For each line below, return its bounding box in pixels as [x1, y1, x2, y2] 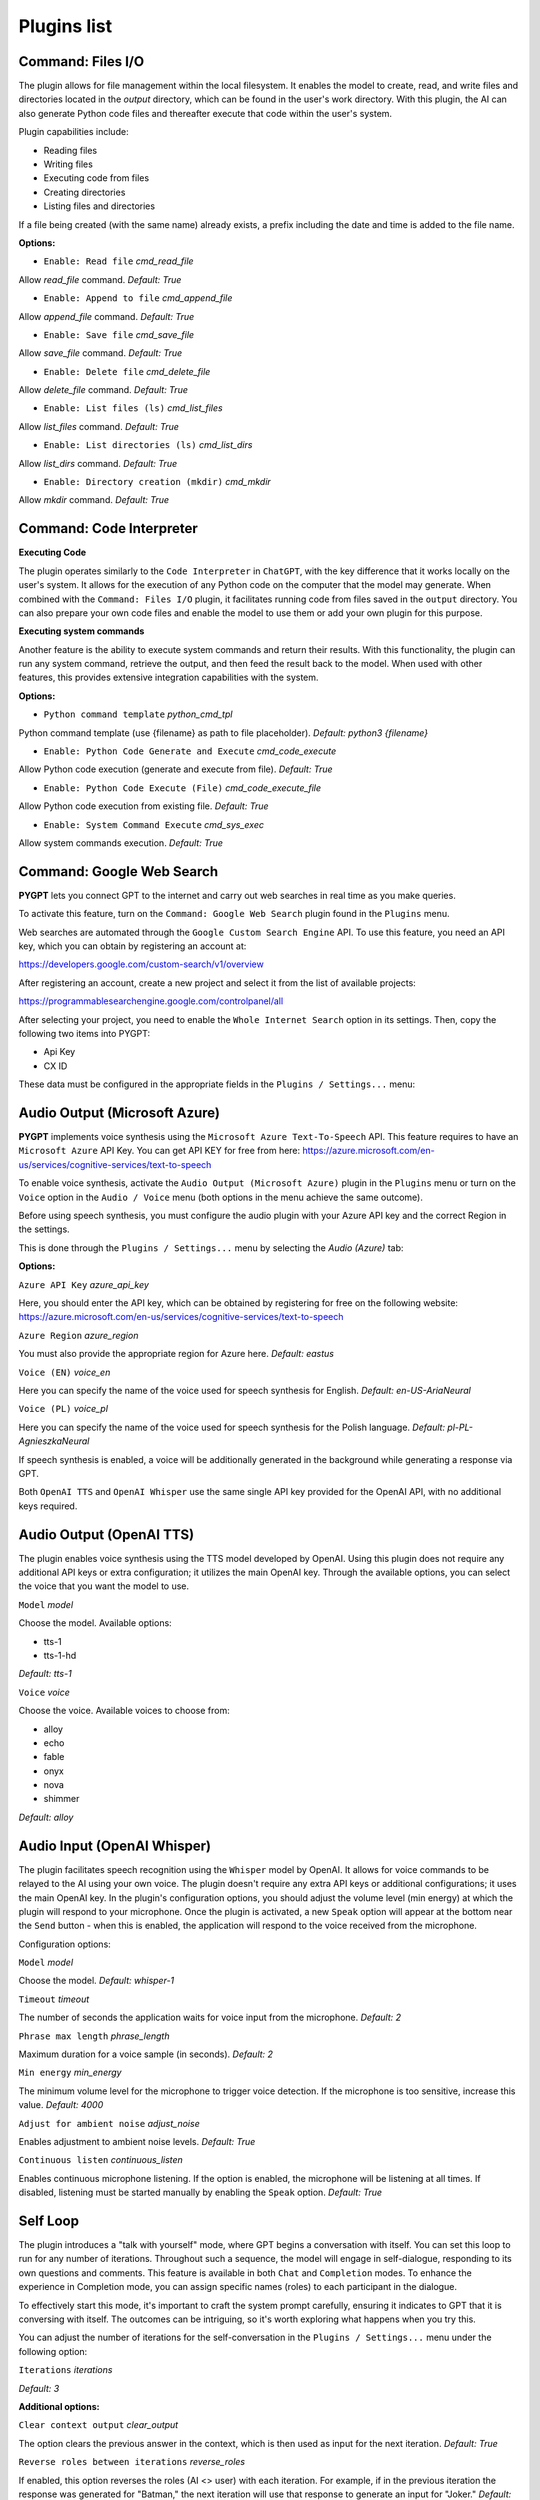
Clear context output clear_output [18, 2419, 179, 2431]
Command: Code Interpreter [18, 520, 199, 537]
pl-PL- [446, 1421, 474, 1433]
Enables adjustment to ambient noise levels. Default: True [18, 2136, 256, 2147]
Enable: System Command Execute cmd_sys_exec [43, 818, 265, 830]
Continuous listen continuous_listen [18, 2154, 184, 2166]
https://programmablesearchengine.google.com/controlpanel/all [18, 995, 284, 1007]
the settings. [18, 1223, 70, 1235]
